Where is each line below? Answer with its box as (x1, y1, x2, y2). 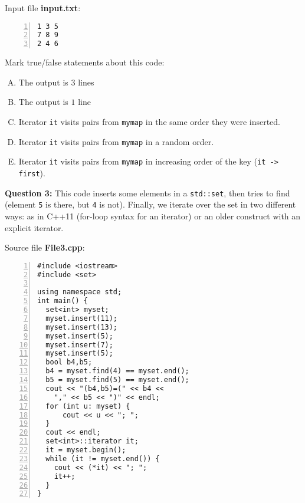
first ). (18, 166, 45, 179)
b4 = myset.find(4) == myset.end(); (45, 367, 189, 376)
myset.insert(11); (45, 314, 118, 323)
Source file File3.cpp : (5, 241, 85, 254)
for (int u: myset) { (45, 402, 130, 410)
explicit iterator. (5, 221, 64, 234)
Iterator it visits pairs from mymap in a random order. (18, 135, 214, 147)
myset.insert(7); (45, 340, 113, 349)
